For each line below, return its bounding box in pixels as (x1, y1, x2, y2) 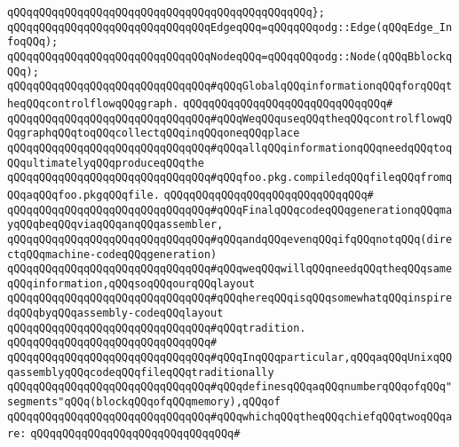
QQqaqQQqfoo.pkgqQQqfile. (7, 188, 160, 201)
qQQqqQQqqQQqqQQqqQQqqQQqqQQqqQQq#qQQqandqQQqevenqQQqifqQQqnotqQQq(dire (7, 232, 453, 246)
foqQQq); (7, 35, 59, 49)
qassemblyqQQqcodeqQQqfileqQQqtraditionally (7, 365, 274, 379)
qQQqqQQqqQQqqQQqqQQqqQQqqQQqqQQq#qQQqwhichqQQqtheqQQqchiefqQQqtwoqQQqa (7, 410, 453, 423)
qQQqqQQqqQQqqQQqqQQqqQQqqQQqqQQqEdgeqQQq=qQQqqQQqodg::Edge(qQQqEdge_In (7, 20, 453, 34)
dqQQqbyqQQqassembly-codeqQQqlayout (7, 307, 224, 320)
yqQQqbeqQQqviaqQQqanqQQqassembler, (7, 218, 224, 231)
